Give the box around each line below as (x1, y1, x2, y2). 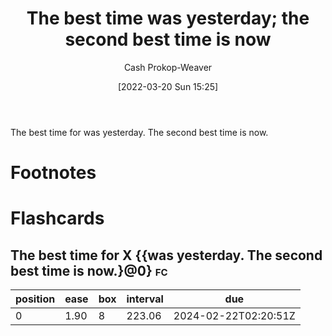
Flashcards (10, 207, 105, 230)
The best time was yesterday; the (26, 7, 310, 30)
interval (126, 292, 164, 306)
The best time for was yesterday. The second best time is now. (10, 126, 269, 138)
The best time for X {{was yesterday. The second (10, 247, 323, 264)
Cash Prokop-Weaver (123, 61, 213, 73)
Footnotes (10, 162, 97, 184)
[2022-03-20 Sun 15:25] (117, 80, 219, 92)
